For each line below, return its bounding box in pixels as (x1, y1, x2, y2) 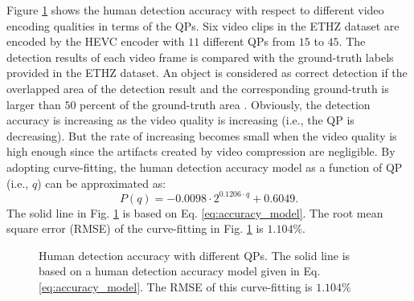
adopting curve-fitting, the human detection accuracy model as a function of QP (6, 158, 403, 175)
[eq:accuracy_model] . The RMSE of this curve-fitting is (39, 279, 313, 295)
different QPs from (203, 33, 296, 50)
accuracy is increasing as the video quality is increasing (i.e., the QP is (6, 112, 355, 128)
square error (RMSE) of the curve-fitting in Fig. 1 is (6, 220, 264, 237)
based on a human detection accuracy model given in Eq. (39, 262, 321, 279)
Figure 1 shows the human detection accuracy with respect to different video (6, 2, 384, 18)
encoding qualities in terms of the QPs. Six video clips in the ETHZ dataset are (6, 17, 400, 34)
